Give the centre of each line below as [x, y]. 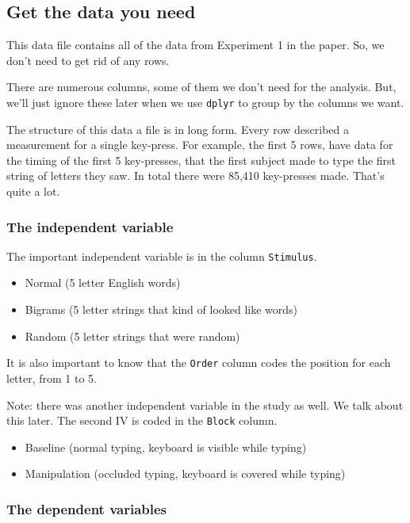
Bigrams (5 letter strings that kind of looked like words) [161, 309]
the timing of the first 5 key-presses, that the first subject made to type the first [201, 160]
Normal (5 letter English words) [103, 282]
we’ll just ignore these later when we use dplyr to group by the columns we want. [205, 102]
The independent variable [90, 226]
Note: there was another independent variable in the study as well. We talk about [205, 405]
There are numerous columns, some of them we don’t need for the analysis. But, [201, 87]
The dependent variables [87, 508]
